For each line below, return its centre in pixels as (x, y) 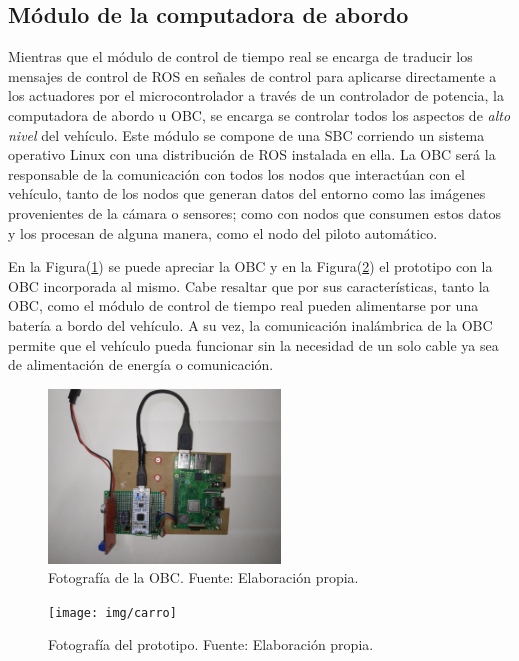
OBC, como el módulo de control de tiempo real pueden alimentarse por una (243, 305)
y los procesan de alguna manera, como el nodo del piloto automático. (223, 232)
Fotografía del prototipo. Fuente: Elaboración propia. (211, 644)
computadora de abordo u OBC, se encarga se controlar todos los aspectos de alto (259, 114)
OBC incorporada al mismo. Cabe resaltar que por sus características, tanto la (249, 285)
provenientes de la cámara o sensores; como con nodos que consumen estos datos (255, 212)
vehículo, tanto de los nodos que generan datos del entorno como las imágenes (247, 193)
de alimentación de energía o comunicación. (141, 364)
